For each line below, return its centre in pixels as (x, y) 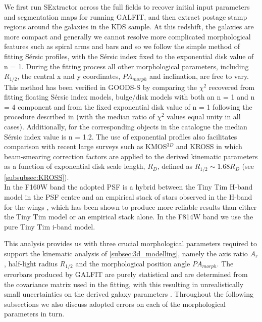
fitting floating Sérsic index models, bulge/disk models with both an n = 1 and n (129, 97)
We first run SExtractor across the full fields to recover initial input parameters (127, 7)
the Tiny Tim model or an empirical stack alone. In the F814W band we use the (129, 217)
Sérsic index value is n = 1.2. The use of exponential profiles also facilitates (121, 136)
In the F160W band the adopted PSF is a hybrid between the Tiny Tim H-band (128, 187)
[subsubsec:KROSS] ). (37, 177)
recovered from (232, 87)
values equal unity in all (204, 117)
